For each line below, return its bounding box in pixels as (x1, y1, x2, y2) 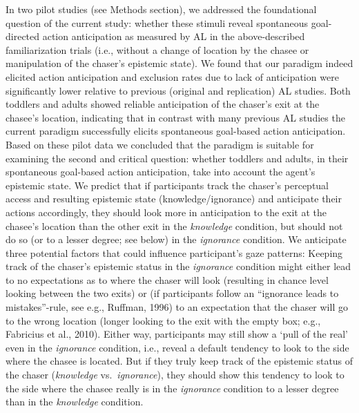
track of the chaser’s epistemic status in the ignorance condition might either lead (6, 259, 351, 273)
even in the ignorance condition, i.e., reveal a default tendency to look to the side (6, 340, 349, 354)
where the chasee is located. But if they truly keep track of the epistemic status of (6, 354, 353, 368)
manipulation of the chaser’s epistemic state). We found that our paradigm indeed (6, 56, 353, 70)
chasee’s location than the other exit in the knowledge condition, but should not (6, 218, 343, 233)
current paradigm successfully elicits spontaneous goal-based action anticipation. (6, 124, 346, 138)
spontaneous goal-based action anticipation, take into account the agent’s (6, 164, 316, 179)
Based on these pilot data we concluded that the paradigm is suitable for (6, 137, 314, 151)
